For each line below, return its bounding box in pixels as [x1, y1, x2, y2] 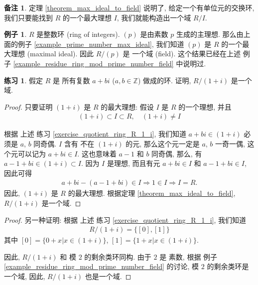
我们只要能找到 [4, 12, 53, 22]
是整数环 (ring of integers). [36, 29, 120, 39]
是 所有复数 [52, 75, 90, 85]
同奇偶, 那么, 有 [151, 148, 202, 158]
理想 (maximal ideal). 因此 [10, 48, 94, 59]
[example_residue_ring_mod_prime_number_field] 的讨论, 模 [4, 261, 199, 272]
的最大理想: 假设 [101, 101, 154, 112]
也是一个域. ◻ [85, 271, 131, 281]
